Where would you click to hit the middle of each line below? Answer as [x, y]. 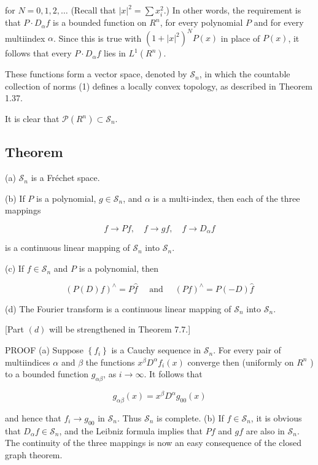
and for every [279, 22]
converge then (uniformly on [241, 362]
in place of [240, 38]
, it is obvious [276, 417]
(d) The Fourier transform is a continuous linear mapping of [118, 308]
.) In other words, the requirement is [232, 10]
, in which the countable [245, 74]
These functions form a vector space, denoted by [96, 74]
